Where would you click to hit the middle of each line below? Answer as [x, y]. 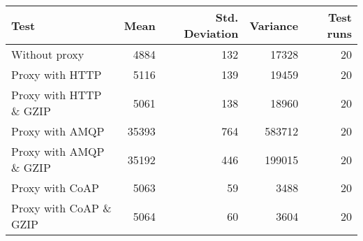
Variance [274, 25]
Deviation [211, 33]
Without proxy [48, 54]
